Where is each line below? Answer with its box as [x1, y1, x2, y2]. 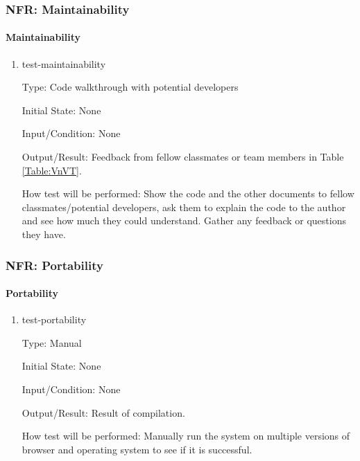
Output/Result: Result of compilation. [22, 405, 185, 419]
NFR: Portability [6, 256, 103, 273]
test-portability [22, 312, 87, 327]
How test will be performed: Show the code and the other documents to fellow [22, 186, 354, 201]
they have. [22, 226, 66, 241]
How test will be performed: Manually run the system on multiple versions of [22, 428, 350, 443]
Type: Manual [22, 335, 82, 350]
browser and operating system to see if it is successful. [22, 442, 252, 456]
